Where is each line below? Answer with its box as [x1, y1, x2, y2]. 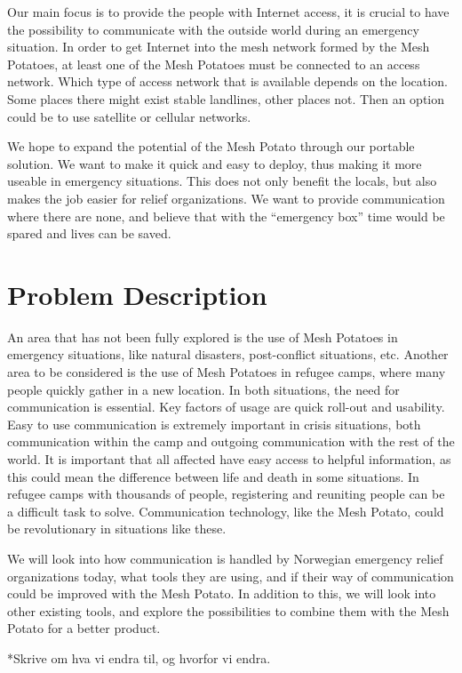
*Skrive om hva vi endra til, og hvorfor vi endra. [7, 648, 271, 667]
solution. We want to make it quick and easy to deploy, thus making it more [7, 154, 422, 172]
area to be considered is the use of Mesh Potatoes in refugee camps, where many [7, 363, 446, 381]
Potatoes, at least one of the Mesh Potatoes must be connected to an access [7, 54, 420, 73]
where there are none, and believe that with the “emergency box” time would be [7, 206, 445, 225]
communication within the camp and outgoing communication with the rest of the [7, 432, 455, 451]
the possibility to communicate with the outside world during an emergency [7, 20, 419, 38]
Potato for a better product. [7, 619, 161, 637]
